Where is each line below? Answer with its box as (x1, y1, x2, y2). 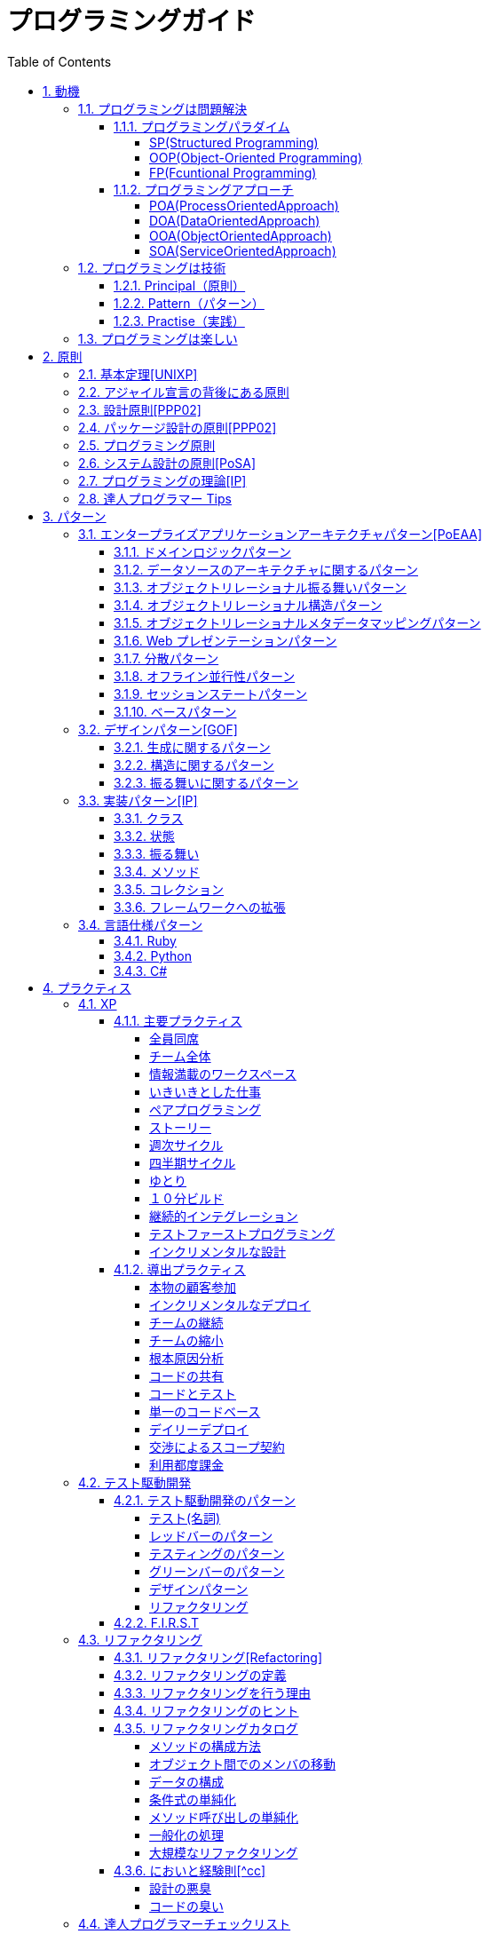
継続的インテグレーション (149, 1208, 298, 1224)
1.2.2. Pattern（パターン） (114, 295, 265, 311)
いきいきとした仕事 (149, 1083, 261, 1099)
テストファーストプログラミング (149, 1225, 336, 1241)
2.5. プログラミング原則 (78, 437, 216, 453)
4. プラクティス (43, 979, 131, 995)
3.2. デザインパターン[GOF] (78, 721, 238, 737)
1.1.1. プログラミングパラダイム (114, 118, 290, 134)
